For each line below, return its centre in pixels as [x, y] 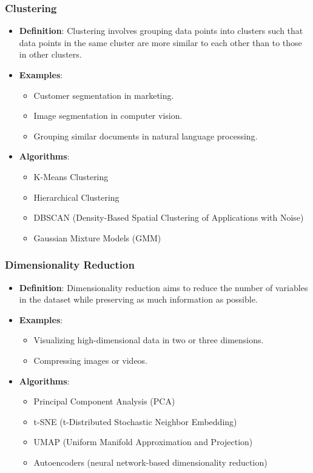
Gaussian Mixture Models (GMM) [97, 237]
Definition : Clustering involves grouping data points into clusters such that [161, 31]
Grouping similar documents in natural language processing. [146, 136]
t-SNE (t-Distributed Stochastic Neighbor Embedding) [135, 421]
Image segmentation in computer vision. [108, 116]
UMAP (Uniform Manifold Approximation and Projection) [143, 442]
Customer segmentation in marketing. [104, 95]
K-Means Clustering [71, 176]
